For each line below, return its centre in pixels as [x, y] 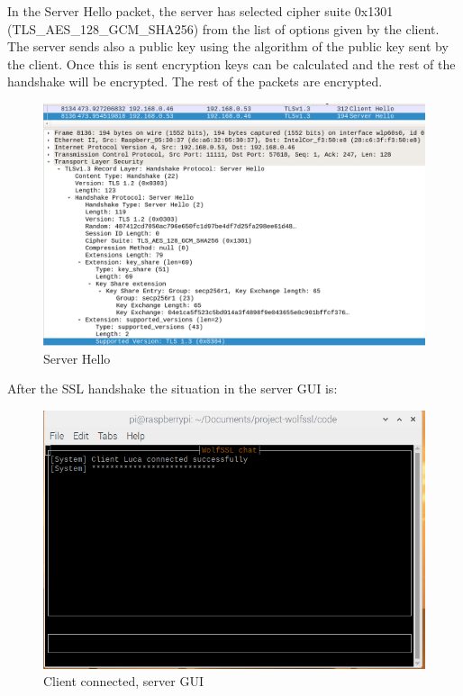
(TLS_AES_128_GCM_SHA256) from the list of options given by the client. [223, 28]
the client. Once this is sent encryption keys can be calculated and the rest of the [231, 63]
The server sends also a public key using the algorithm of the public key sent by [228, 46]
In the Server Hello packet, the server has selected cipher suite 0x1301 [200, 11]
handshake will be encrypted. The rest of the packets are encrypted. [195, 81]
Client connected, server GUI [123, 681]
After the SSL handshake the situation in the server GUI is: [172, 389]
